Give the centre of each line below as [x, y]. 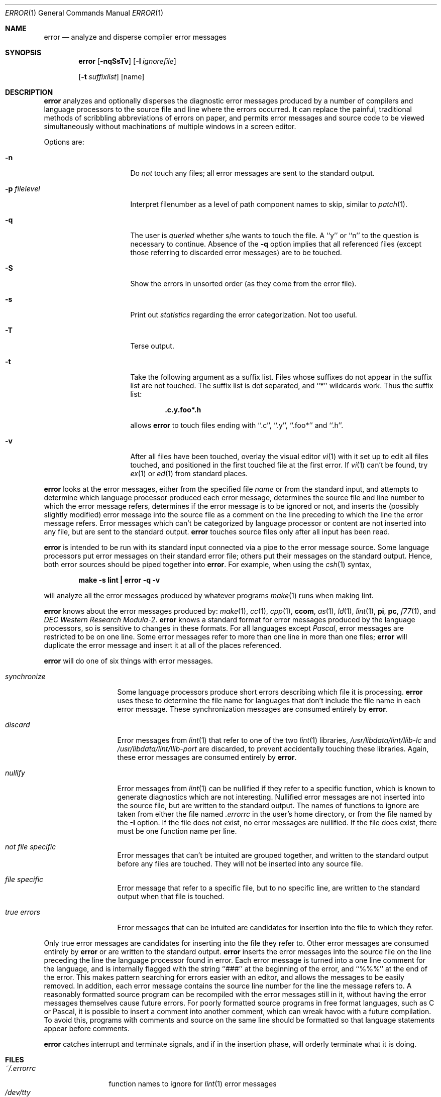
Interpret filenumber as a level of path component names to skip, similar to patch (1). [269, 204]
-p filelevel [23, 189]
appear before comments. [87, 1028]
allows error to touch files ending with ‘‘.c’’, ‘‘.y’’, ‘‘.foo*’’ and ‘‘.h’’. [237, 425]
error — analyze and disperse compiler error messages [135, 37]
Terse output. [152, 346]
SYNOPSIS [23, 52]
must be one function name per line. [177, 831]
